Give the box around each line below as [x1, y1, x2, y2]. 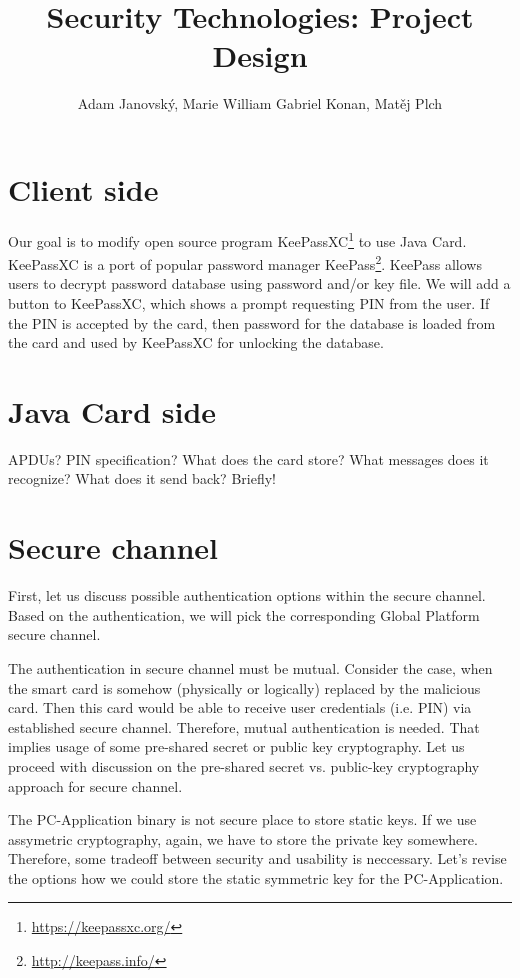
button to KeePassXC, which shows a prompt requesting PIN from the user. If [8, 292, 490, 313]
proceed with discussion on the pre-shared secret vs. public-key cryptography [8, 755, 480, 776]
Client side [8, 168, 159, 209]
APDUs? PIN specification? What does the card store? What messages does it [8, 448, 489, 469]
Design [212, 35, 308, 76]
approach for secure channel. [8, 775, 183, 796]
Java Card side [8, 390, 217, 431]
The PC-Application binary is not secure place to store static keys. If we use [8, 809, 477, 830]
